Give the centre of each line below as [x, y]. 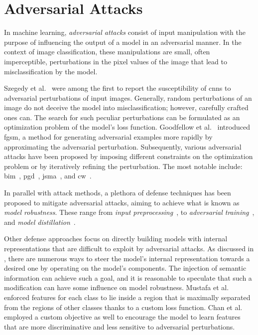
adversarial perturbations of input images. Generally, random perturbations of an [128, 97]
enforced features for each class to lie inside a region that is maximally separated [127, 297]
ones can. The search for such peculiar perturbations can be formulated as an [122, 117]
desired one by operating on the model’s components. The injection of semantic [125, 268]
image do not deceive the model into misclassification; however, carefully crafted [126, 107]
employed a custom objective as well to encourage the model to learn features [122, 317]
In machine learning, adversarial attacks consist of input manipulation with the [125, 32]
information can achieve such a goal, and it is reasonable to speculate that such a [128, 277]
